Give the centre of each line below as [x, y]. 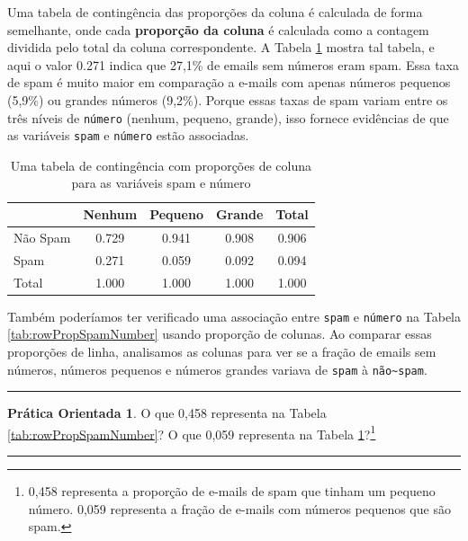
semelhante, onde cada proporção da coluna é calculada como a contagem [218, 29]
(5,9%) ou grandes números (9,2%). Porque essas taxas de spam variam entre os [228, 99]
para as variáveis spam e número [161, 183]
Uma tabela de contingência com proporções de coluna [161, 165]
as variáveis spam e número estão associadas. [128, 135]
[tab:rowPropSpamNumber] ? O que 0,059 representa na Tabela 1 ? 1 [192, 432]
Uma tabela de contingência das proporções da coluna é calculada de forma [215, 12]
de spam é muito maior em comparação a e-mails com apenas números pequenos [229, 82]
